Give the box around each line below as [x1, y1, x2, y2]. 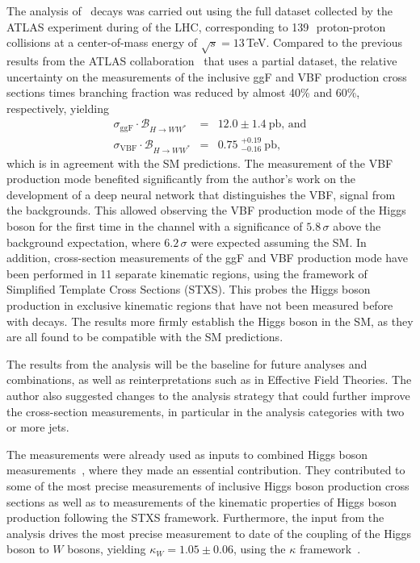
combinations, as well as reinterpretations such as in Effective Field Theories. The [6, 371, 412, 388]
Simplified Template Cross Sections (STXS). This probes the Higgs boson [6, 281, 371, 298]
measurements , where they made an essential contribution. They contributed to [6, 461, 405, 478]
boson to [6, 540, 49, 557]
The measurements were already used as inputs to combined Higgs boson [6, 445, 368, 462]
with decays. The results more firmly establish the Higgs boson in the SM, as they [6, 312, 414, 329]
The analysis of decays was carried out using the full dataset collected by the [6, 2, 393, 19]
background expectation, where [6, 233, 161, 250]
